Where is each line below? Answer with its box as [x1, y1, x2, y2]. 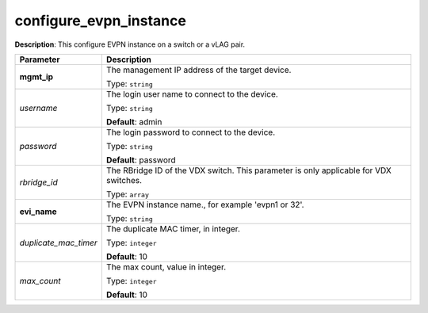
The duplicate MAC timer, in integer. [105, 223, 241, 234]
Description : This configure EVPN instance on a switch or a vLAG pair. [14, 40, 246, 49]
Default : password [105, 155, 176, 166]
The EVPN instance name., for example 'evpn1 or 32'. [105, 199, 304, 210]
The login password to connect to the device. [105, 127, 276, 138]
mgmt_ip [19, 71, 54, 82]
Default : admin [105, 116, 162, 127]
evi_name [19, 206, 57, 217]
